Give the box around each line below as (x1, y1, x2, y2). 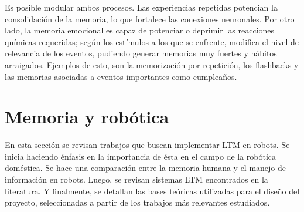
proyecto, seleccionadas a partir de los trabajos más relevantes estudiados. (5, 196, 270, 208)
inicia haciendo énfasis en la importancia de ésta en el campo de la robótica (5, 150, 276, 162)
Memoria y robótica (5, 105, 169, 129)
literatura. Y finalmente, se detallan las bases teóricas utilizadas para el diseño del (5, 184, 300, 197)
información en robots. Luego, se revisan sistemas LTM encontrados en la (5, 173, 268, 186)
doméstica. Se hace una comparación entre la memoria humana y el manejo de (5, 161, 286, 174)
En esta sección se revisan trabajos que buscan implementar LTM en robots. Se (5, 139, 290, 151)
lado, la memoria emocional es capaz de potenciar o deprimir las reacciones (5, 24, 275, 36)
